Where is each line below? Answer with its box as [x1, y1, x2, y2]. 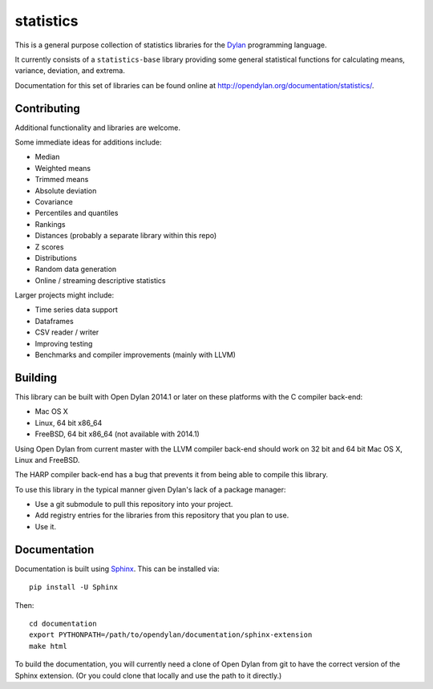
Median [34, 152, 60, 162]
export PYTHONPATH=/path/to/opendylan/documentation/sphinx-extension [29, 630, 313, 639]
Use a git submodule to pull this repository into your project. [34, 500, 233, 509]
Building [14, 371, 58, 384]
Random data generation [34, 265, 117, 274]
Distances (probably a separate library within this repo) [34, 231, 217, 241]
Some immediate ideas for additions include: [14, 137, 162, 148]
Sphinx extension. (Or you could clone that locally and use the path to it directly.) [14, 671, 282, 680]
